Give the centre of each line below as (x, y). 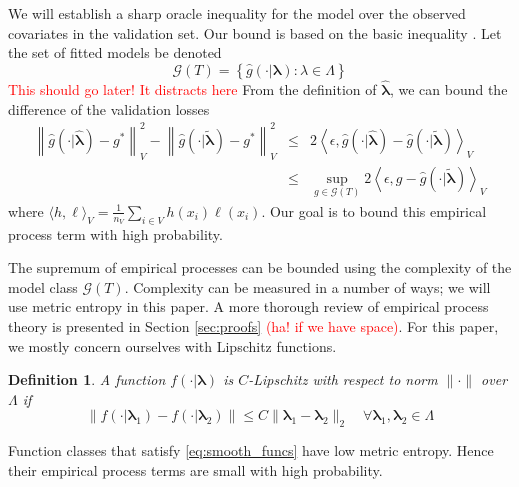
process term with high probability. (115, 233)
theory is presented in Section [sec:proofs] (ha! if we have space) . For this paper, (253, 325)
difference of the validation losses (109, 108)
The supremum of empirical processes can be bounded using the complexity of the (260, 267)
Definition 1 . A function (87, 379)
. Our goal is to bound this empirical (374, 210)
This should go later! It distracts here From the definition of (192, 89)
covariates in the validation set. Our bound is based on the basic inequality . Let (255, 32)
